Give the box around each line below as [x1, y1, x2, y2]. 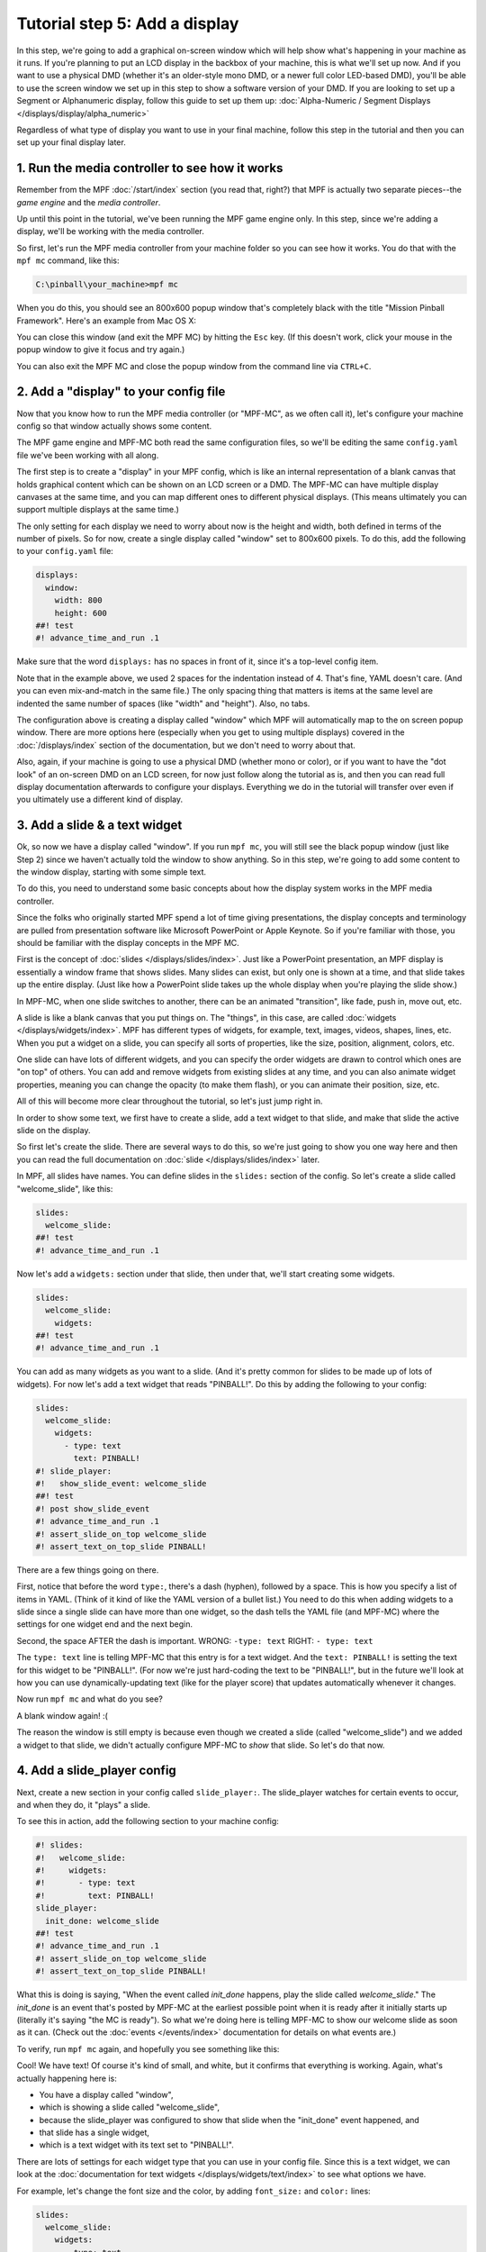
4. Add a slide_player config [16, 1763, 177, 1778]
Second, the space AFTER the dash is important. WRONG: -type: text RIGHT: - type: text [16, 1635, 373, 1646]
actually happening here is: [16, 2073, 117, 2084]
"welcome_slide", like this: [16, 1183, 113, 1194]
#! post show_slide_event [35, 1503, 150, 1513]
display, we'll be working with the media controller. [16, 226, 204, 237]
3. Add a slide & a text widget [16, 818, 183, 833]
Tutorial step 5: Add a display [16, 14, 239, 33]
